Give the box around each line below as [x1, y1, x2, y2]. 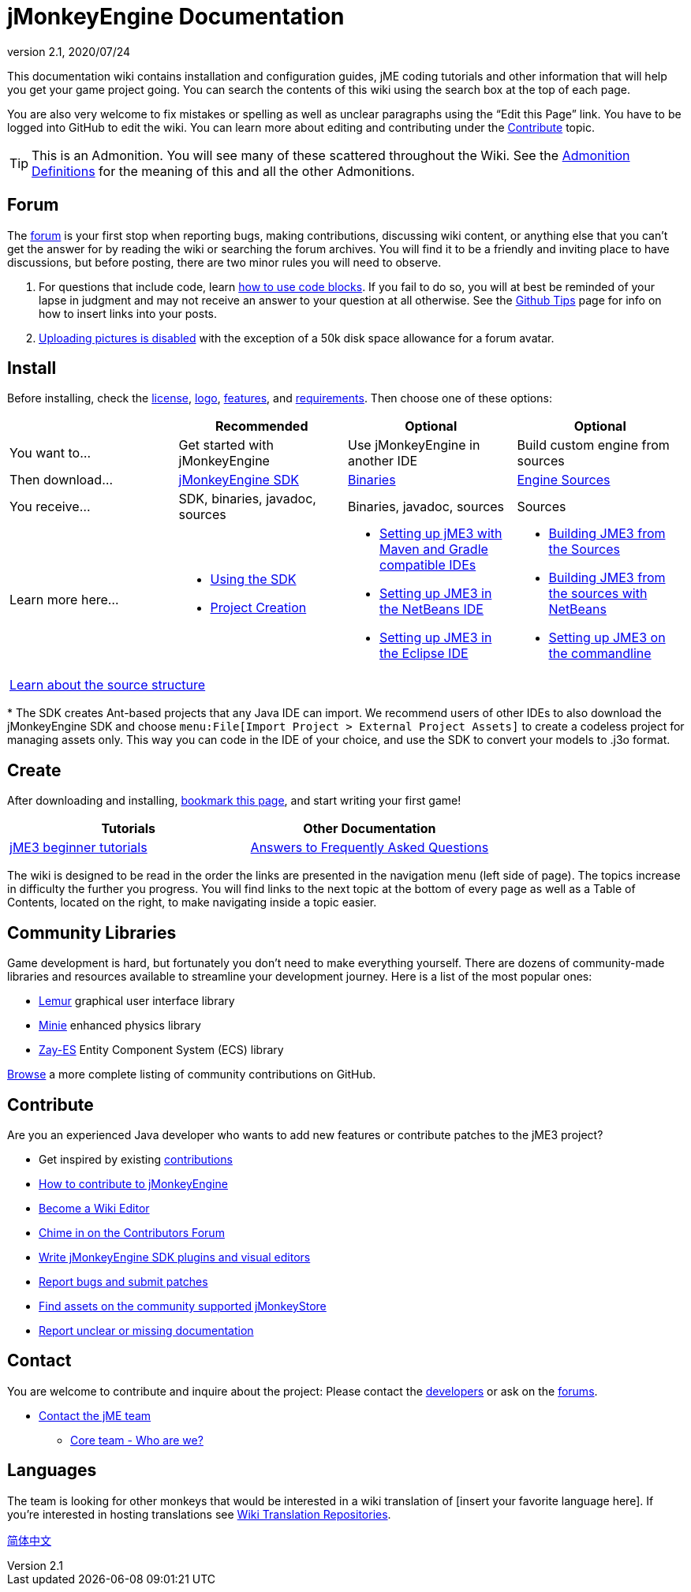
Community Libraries [7, 922, 177, 943]
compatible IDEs [379, 557, 476, 574]
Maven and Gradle [379, 541, 488, 558]
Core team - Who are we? [70, 1433, 204, 1447]
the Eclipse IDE [379, 645, 469, 662]
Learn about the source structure [9, 677, 206, 693]
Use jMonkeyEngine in [348, 437, 480, 454]
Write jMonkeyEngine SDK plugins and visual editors [39, 1250, 311, 1264]
